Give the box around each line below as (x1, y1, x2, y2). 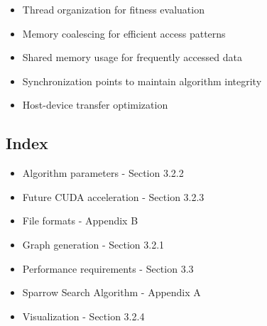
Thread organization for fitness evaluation (22, 2, 205, 16)
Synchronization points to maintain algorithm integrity (22, 73, 262, 88)
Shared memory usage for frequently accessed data (22, 50, 242, 65)
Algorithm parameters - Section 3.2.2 (22, 165, 184, 180)
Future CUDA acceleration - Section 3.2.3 (22, 189, 205, 204)
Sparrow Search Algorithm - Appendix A (22, 285, 201, 300)
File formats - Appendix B (22, 213, 138, 228)
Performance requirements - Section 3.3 (22, 261, 194, 276)
